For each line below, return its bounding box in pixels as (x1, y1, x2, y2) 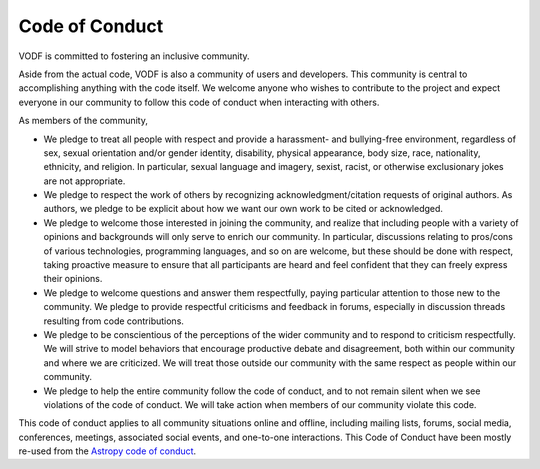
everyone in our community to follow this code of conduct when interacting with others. (18, 96, 380, 108)
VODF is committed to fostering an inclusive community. (18, 50, 250, 62)
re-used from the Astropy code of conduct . (18, 445, 197, 457)
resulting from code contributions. (43, 315, 185, 327)
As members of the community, (18, 115, 149, 127)
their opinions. (43, 273, 103, 285)
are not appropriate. (43, 175, 126, 187)
